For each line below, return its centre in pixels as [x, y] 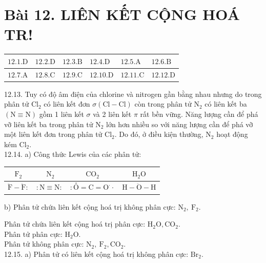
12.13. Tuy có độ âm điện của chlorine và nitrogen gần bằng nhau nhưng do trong [133, 94]
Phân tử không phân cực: [44, 244]
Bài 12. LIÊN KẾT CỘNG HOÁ [122, 14]
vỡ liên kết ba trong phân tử [49, 124]
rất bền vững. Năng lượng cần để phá [199, 114]
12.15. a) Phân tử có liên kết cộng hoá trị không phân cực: [96, 254]
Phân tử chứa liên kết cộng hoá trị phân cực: [75, 224]
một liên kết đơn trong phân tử [53, 134]
